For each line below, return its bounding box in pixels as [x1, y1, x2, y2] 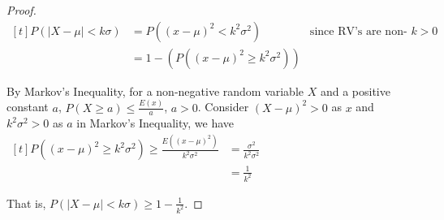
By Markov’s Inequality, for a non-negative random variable [6, 82, 304, 99]
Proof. [6, 2, 37, 18]
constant [6, 98, 49, 115]
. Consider [197, 98, 249, 115]
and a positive [320, 82, 390, 99]
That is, [6, 194, 46, 211]
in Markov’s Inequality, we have [76, 114, 235, 132]
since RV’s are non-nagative [309, 25, 407, 37]
